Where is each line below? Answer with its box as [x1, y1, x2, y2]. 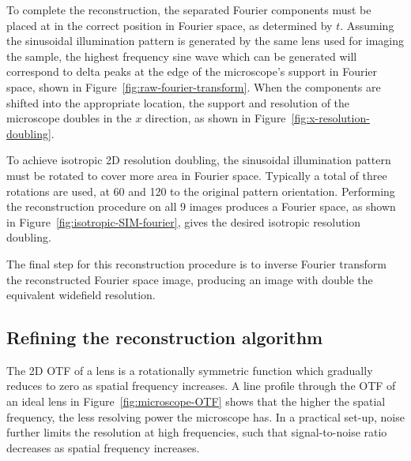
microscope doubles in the [6, 110, 132, 126]
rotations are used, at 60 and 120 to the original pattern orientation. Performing [6, 182, 395, 199]
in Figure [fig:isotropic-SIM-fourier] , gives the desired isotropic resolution [6, 213, 361, 230]
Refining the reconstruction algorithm [6, 325, 323, 350]
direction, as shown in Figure [145, 110, 286, 126]
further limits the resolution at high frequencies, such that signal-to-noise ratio [6, 424, 387, 440]
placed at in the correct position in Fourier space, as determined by [6, 17, 333, 33]
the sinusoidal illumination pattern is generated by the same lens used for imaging [6, 32, 405, 49]
